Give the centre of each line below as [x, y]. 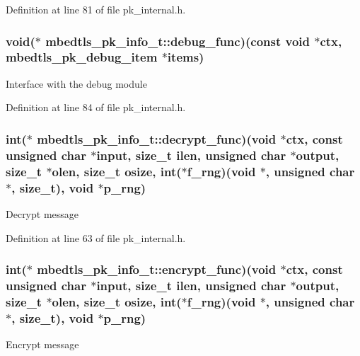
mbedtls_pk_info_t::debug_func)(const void [178, 41]
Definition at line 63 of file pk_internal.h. [96, 237]
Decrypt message [42, 213]
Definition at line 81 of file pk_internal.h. [96, 9]
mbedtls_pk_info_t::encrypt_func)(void [157, 269]
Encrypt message [42, 344]
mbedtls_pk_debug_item [82, 57]
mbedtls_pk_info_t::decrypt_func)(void [157, 138]
